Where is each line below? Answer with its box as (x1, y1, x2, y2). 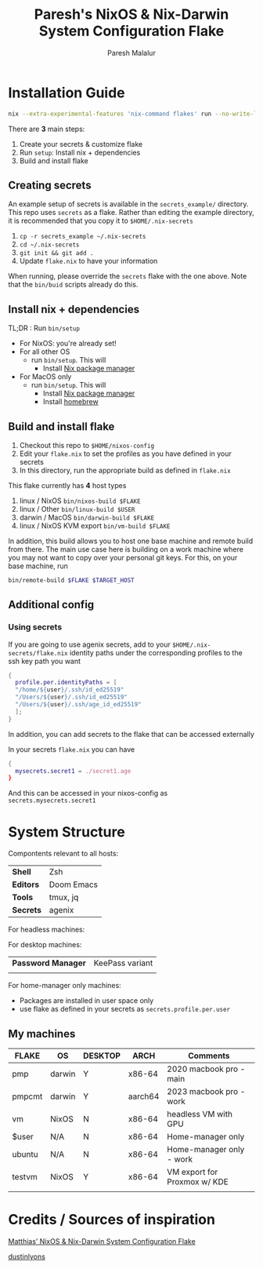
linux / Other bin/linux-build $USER (19, 505, 135, 513)
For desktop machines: (8, 940, 82, 950)
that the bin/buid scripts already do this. (8, 280, 139, 290)
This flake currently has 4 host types (8, 481, 127, 490)
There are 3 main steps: (8, 124, 85, 133)
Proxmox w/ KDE (167, 1176, 229, 1187)
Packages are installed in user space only (19, 996, 154, 1005)
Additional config (8, 598, 95, 611)
